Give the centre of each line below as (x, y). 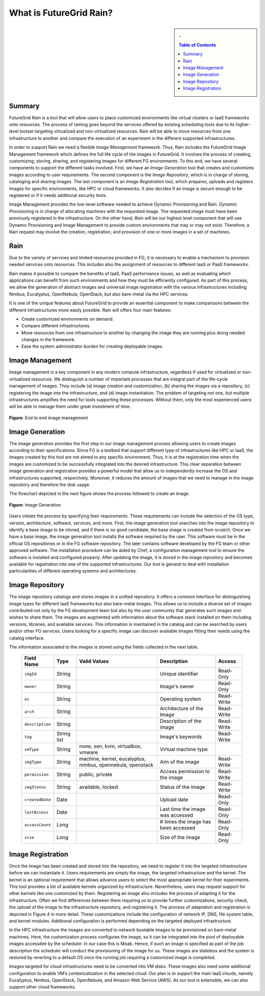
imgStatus (35, 787)
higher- (243, 125)
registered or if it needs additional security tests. (58, 195)
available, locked (99, 787)
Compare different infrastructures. (56, 326)
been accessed (178, 828)
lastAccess (37, 812)
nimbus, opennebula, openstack (116, 765)
